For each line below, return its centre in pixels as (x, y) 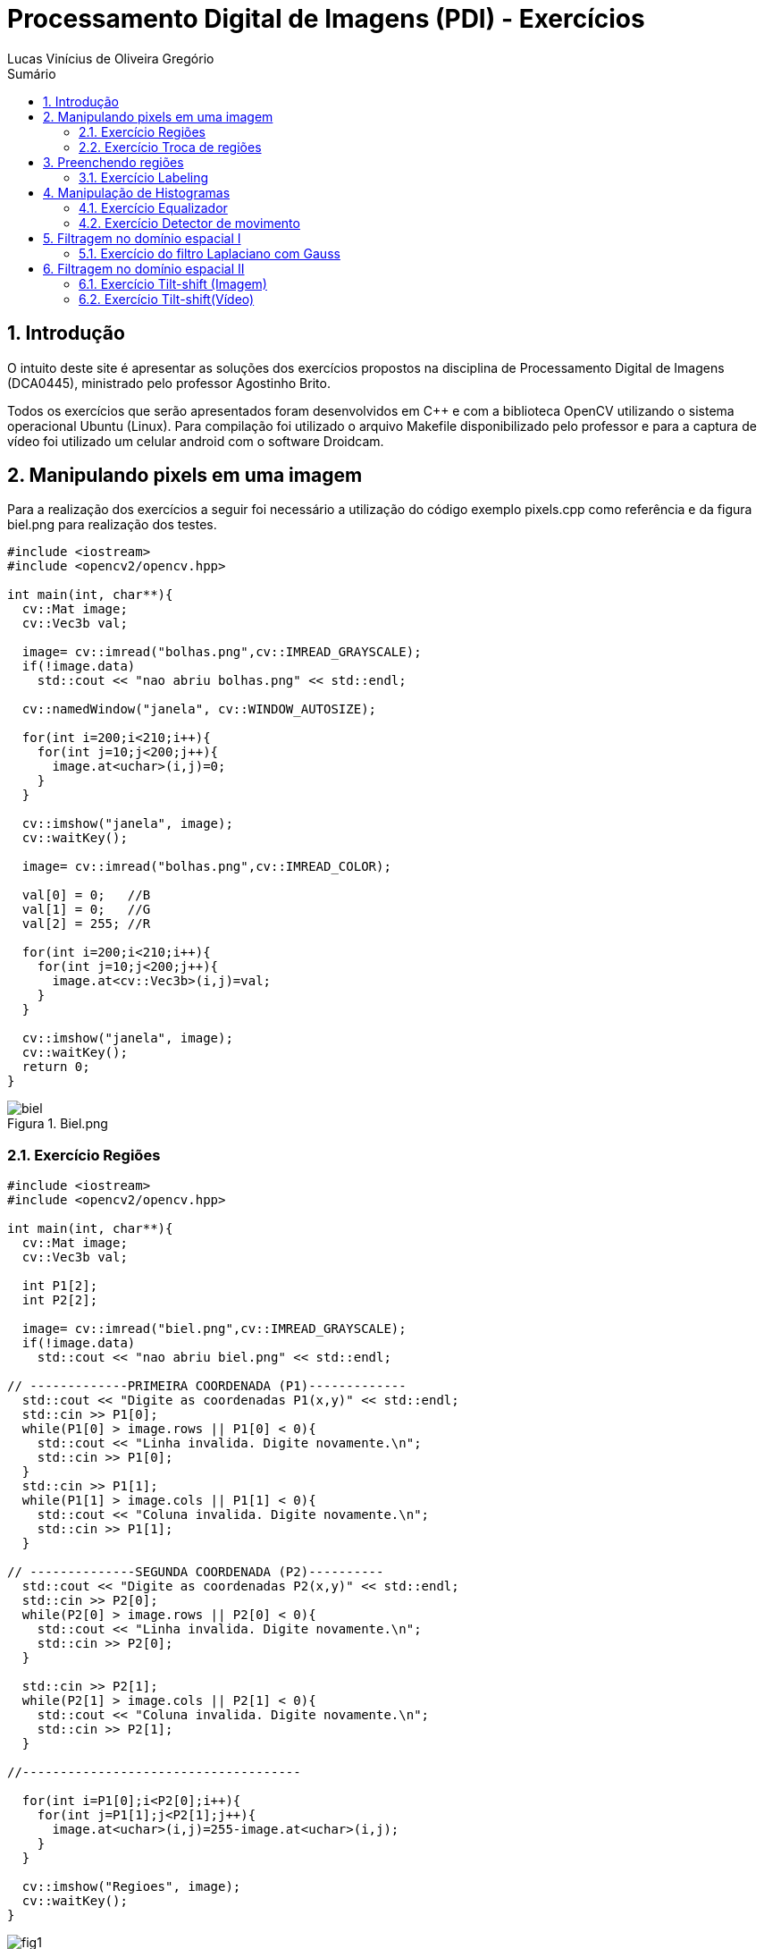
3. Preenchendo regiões (113, 162)
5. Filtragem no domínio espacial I (142, 238)
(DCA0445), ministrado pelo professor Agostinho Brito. (169, 383)
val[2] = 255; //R (86, 924)
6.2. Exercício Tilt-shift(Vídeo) (167, 299)
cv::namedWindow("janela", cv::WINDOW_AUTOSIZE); (199, 709)
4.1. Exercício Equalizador (153, 207)
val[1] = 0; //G (86, 910)
